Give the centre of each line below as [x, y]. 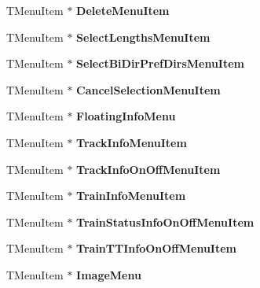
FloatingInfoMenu [126, 116]
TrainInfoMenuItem [131, 196]
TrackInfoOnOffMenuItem [148, 169]
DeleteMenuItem [123, 10]
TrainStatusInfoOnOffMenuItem [165, 222]
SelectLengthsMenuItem [143, 37]
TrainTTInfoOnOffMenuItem [156, 248]
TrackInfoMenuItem [132, 142]
